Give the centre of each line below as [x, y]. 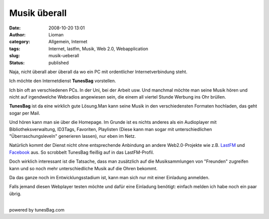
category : [20, 42]
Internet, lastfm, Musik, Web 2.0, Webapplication [98, 49]
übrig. [15, 194]
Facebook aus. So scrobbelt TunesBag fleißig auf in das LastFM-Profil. [82, 152]
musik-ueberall [64, 56]
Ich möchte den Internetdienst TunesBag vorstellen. [63, 81]
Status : [17, 63]
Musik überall [38, 13]
